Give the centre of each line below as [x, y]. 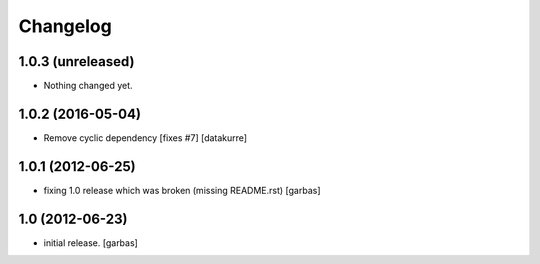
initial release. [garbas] [91, 242]
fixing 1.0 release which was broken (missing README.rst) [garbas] [182, 190]
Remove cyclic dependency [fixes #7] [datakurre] [145, 137]
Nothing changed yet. [88, 86]
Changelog [65, 26]
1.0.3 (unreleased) [76, 61]
